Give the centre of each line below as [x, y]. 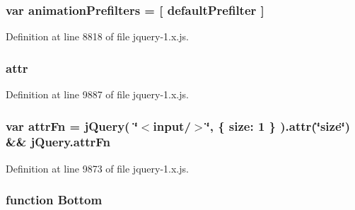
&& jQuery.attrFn [58, 142]
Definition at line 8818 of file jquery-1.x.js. [97, 36]
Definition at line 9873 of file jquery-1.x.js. [97, 168]
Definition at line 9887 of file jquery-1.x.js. [97, 94]
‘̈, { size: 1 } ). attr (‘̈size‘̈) [278, 126]
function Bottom [54, 200]
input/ [172, 126]
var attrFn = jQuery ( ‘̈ [72, 126]
